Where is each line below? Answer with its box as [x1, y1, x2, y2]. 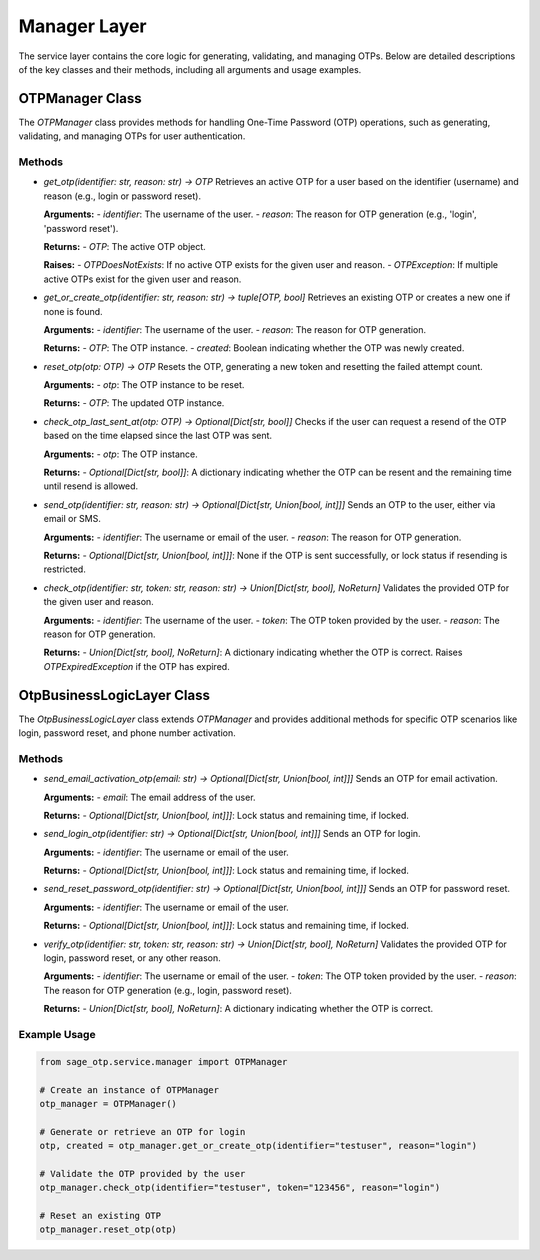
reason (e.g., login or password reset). [43, 190, 202, 202]
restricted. [43, 563, 87, 575]
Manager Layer [18, 15, 147, 37]
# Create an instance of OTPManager [39, 1084, 220, 1095]
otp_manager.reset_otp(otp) [39, 1224, 177, 1235]
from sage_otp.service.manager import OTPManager [39, 1056, 288, 1067]
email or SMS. [43, 513, 102, 525]
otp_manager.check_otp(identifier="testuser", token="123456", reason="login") [39, 1182, 441, 1194]
